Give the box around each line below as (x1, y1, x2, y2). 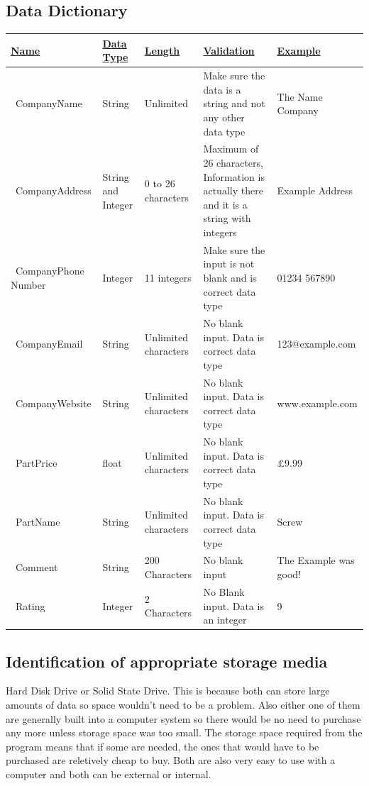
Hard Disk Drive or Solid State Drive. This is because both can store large (6, 683, 330, 698)
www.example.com (277, 396, 358, 410)
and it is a (203, 196, 248, 211)
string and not (203, 96, 265, 111)
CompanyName (15, 96, 82, 111)
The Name (277, 89, 323, 104)
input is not (203, 256, 255, 271)
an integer (203, 612, 247, 627)
